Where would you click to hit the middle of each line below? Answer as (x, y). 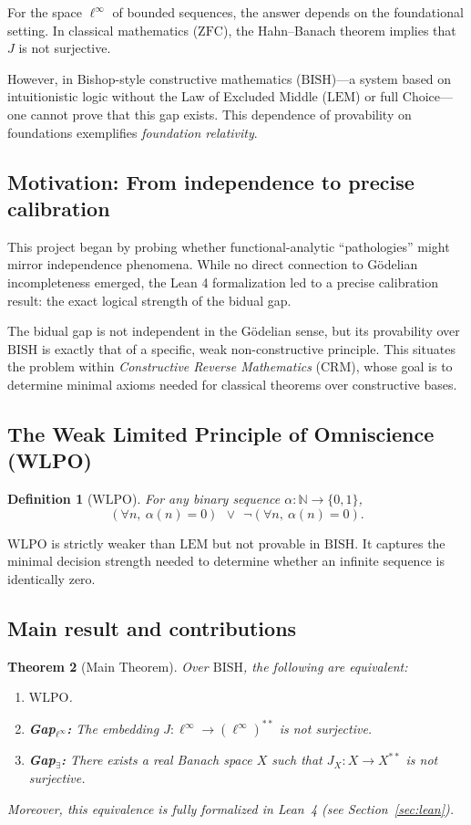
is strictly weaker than (113, 543)
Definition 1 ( (50, 499)
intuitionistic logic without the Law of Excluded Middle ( (167, 96)
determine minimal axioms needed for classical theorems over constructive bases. (232, 384)
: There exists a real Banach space (157, 760)
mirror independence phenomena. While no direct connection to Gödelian (213, 264)
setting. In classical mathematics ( (103, 30)
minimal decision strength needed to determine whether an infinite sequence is (226, 561)
